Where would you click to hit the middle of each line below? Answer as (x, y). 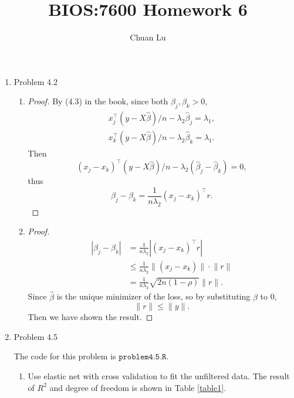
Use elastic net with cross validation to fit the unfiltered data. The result (159, 375)
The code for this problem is (65, 356)
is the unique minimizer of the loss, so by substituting (153, 296)
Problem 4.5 (36, 336)
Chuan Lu (148, 37)
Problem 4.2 (36, 81)
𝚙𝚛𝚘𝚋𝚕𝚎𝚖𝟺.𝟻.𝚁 (143, 357)
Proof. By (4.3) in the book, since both (98, 101)
